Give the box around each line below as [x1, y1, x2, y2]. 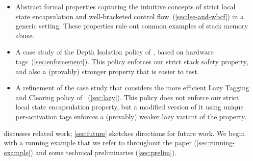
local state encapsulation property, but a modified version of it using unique [15, 102, 244, 112]
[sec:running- [197, 137, 235, 148]
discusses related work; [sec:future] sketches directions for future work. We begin [4, 128, 245, 138]
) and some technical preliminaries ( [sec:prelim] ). [30, 147, 177, 157]
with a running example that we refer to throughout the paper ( [4, 137, 197, 148]
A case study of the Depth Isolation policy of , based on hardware [15, 47, 214, 57]
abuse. [15, 30, 34, 40]
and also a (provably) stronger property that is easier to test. [15, 66, 199, 76]
